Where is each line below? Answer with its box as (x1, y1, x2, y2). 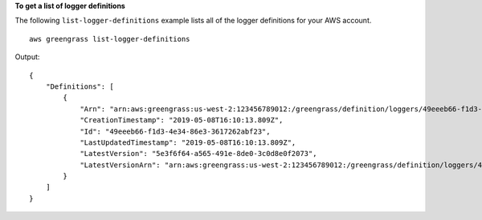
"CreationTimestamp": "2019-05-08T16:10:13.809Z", (80, 116, 284, 125)
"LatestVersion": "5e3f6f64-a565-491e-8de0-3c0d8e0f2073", (80, 149, 317, 158)
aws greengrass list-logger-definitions (29, 34, 190, 43)
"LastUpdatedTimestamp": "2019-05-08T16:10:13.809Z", (80, 138, 296, 147)
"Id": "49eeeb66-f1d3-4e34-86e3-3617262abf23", (80, 126, 271, 136)
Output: (14, 52, 40, 62)
